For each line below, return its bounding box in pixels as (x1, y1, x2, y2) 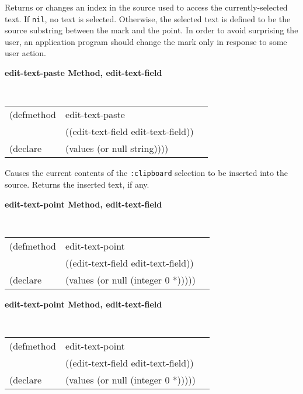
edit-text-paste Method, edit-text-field (5, 67, 162, 79)
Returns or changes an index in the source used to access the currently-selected (5, 1, 288, 13)
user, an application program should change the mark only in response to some (5, 35, 287, 47)
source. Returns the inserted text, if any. (5, 178, 149, 190)
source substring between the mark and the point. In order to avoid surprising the (5, 24, 298, 36)
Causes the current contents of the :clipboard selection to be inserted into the (5, 167, 288, 179)
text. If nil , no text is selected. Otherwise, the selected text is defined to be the (5, 12, 291, 25)
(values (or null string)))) (65, 141, 169, 155)
